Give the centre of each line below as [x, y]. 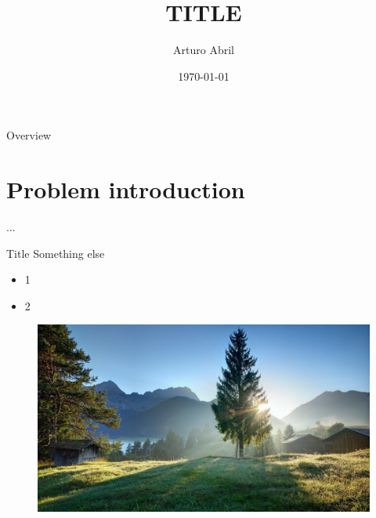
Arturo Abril [204, 50]
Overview [29, 135]
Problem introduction [126, 189]
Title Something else [56, 253]
